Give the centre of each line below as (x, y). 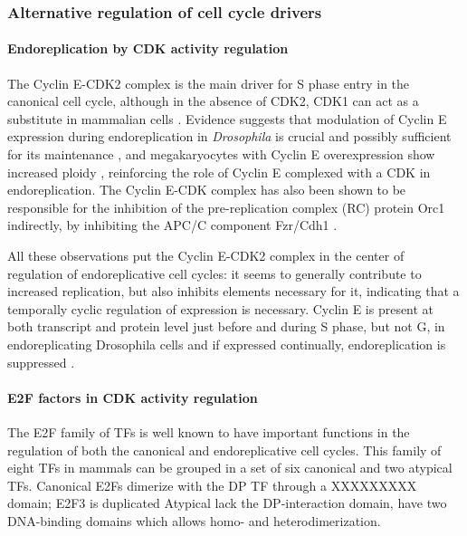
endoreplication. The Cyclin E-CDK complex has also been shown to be (207, 190)
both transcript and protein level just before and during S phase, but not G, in (226, 326)
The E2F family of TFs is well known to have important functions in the (209, 431)
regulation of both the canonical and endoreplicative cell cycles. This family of (224, 450)
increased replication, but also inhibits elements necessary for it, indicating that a (233, 291)
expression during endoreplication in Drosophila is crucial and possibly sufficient (229, 136)
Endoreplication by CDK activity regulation (148, 48)
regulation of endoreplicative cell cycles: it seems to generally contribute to (214, 273)
